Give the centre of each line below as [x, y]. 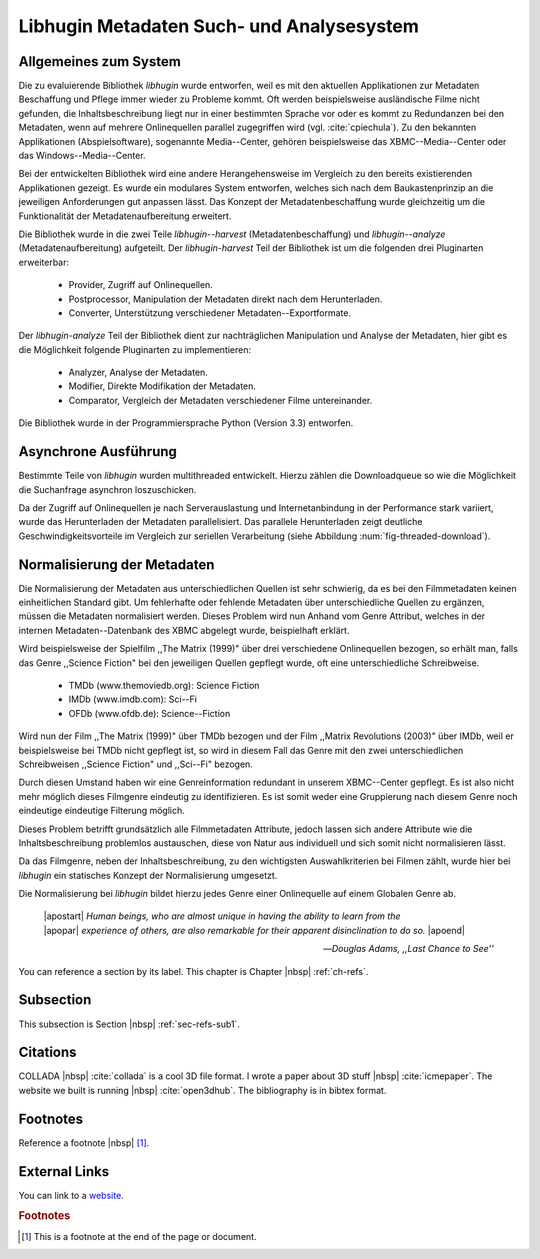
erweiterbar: [44, 262]
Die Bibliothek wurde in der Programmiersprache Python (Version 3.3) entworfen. [186, 423]
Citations [47, 1052]
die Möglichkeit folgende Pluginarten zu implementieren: [135, 349]
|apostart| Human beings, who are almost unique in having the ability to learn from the [222, 916]
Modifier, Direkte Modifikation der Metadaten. [162, 386]
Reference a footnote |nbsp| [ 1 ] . [84, 1142]
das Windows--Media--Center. [82, 156]
